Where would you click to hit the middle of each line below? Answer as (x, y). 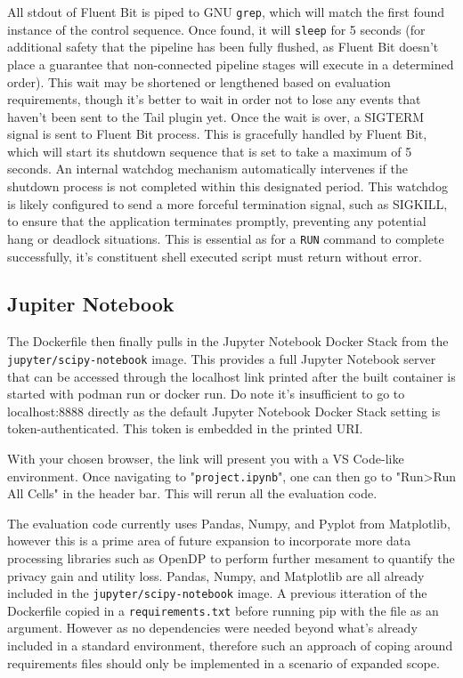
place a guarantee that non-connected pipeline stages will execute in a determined (231, 64)
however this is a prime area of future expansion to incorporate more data (209, 541)
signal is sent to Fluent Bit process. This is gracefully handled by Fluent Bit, (217, 134)
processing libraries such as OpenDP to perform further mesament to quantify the (231, 557)
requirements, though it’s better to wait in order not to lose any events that (214, 99)
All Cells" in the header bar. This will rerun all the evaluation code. (192, 493)
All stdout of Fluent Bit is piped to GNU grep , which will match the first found (226, 12)
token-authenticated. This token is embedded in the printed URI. (185, 428)
